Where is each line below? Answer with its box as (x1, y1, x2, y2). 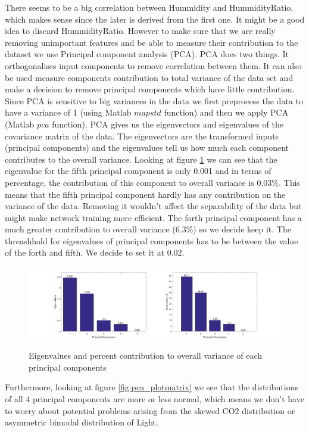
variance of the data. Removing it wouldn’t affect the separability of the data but (5, 200, 302, 212)
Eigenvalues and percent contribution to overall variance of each (29, 349, 263, 362)
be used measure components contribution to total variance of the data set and (5, 71, 294, 83)
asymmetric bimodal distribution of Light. (5, 416, 158, 428)
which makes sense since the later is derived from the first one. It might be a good (5, 13, 305, 25)
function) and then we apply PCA (164, 106, 289, 119)
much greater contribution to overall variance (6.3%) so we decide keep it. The (5, 223, 291, 235)
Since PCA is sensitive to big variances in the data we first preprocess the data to (5, 94, 303, 107)
